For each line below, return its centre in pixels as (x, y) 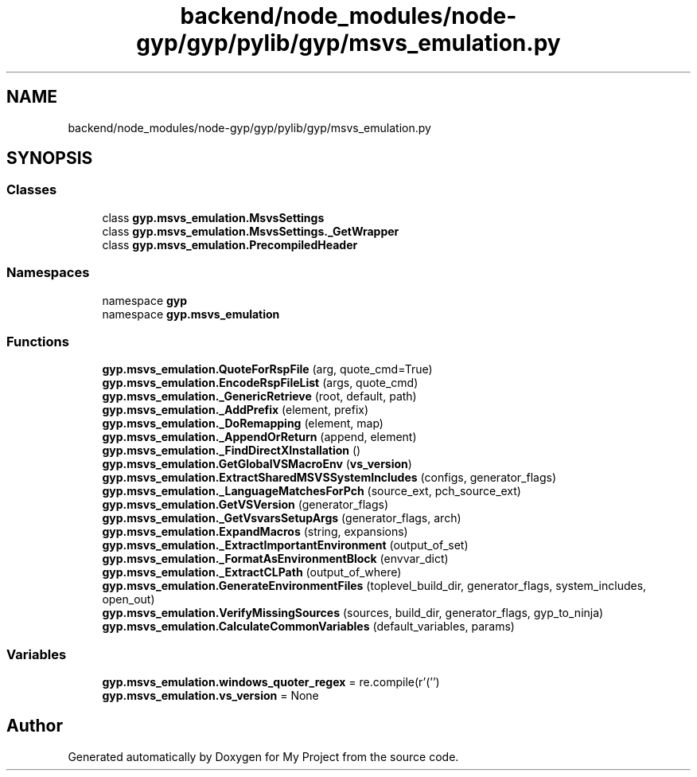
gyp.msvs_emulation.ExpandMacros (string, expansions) (255, 532)
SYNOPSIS (50, 158)
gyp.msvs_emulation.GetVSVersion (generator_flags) (245, 505)
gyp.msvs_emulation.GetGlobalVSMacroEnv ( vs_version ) (257, 464)
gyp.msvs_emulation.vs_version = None (210, 696)
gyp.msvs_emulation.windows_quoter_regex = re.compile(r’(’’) (271, 682)
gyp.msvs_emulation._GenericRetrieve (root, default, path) (259, 396)
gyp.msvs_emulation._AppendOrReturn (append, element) (259, 437)
